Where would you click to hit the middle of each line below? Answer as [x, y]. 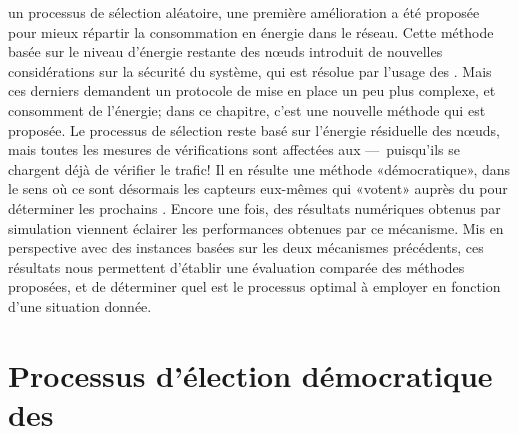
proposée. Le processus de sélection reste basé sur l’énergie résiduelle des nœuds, [254, 129]
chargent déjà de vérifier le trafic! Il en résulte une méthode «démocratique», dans [259, 168]
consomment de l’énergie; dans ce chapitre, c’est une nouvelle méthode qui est [247, 109]
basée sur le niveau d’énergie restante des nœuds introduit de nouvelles [225, 51]
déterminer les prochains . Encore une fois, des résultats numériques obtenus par [254, 207]
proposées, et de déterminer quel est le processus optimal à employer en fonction [254, 286]
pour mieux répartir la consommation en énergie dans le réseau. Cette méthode [251, 31]
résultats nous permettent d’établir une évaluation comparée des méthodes [236, 266]
